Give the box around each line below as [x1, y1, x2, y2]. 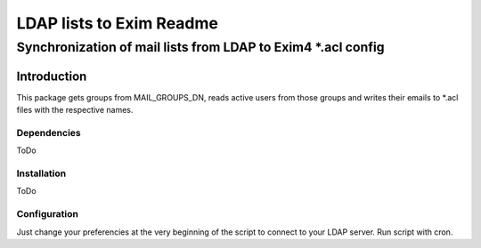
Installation [16, 167, 67, 180]
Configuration [16, 208, 79, 220]
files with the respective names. [16, 105, 134, 116]
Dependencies [16, 126, 82, 139]
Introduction [16, 68, 87, 84]
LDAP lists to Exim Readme [16, 13, 218, 33]
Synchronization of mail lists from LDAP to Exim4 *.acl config [16, 39, 385, 55]
